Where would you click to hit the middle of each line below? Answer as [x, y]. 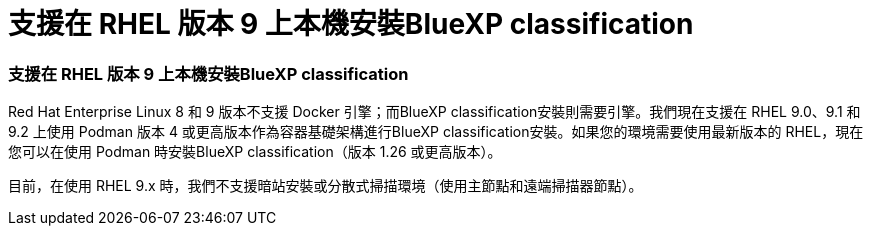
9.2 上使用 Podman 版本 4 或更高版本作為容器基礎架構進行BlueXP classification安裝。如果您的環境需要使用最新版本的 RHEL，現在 [436, 132]
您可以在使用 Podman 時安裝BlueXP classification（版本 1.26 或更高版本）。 [255, 152]
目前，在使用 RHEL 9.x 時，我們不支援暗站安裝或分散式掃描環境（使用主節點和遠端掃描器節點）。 [325, 186]
